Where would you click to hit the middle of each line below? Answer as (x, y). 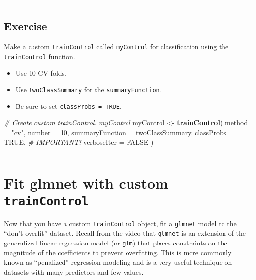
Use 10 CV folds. (41, 73)
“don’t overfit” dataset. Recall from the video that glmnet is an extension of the (125, 233)
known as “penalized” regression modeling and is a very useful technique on (118, 262)
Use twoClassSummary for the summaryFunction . (88, 89)
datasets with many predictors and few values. (74, 271)
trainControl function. (40, 56)
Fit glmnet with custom (86, 183)
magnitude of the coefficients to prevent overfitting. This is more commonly (118, 252)
